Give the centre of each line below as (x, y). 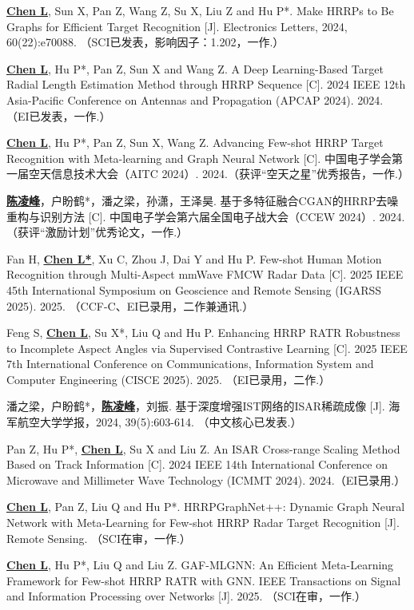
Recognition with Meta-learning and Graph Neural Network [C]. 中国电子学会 (199, 158)
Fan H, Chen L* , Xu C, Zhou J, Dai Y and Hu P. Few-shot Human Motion (194, 258)
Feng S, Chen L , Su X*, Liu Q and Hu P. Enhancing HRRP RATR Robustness (203, 333)
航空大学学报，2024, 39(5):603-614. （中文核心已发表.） (159, 422)
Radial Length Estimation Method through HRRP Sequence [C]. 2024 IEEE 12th (206, 84)
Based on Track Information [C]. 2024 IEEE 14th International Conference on (197, 464)
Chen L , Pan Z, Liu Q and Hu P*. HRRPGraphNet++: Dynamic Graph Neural (206, 507)
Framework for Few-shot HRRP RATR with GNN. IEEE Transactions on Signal (204, 580)
